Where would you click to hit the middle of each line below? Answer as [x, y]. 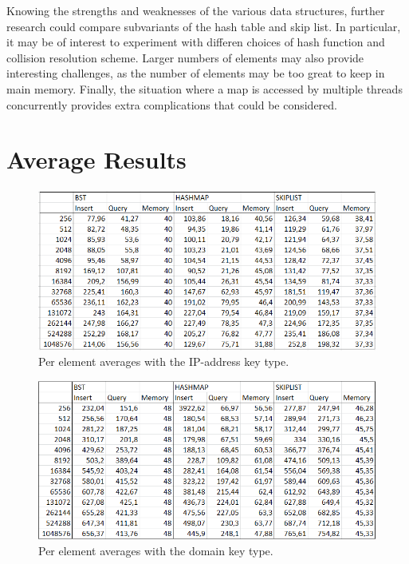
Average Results [96, 159]
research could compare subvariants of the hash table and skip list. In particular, [204, 26]
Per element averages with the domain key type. [156, 550]
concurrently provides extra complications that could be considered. [172, 104]
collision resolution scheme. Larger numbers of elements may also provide [185, 57]
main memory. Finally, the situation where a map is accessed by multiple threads [204, 88]
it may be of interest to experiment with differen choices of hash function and [196, 42]
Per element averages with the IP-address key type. [164, 361]
